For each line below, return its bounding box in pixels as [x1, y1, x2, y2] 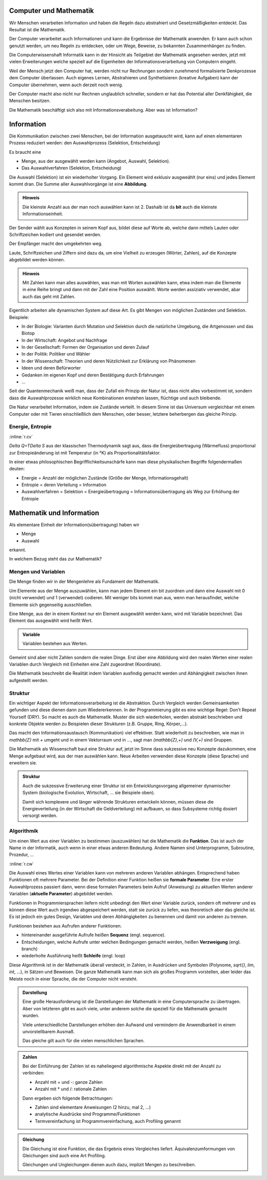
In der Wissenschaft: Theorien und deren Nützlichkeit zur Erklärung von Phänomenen [21, 358, 196, 364]
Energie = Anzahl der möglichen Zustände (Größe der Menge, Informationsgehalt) [21, 475, 189, 481]
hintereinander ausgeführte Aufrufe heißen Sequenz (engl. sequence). [21, 932, 166, 938]
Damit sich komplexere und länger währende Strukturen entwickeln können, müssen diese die [22, 799, 214, 805]
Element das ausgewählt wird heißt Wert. [9, 618, 93, 623]
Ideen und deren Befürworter [21, 365, 81, 371]
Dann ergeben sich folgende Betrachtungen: [22, 1095, 113, 1101]
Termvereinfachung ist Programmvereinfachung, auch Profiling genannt [35, 1118, 181, 1124]
